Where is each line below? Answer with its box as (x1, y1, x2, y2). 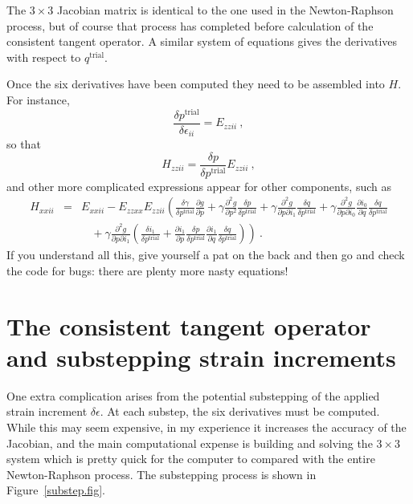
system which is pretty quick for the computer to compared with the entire (6, 450, 375, 467)
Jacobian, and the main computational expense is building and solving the (6, 434, 373, 451)
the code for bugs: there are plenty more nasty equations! (6, 262, 288, 278)
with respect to (6, 48, 81, 65)
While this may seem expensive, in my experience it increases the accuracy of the (6, 419, 407, 436)
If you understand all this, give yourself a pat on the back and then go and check (6, 246, 405, 263)
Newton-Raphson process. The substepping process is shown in (6, 465, 317, 482)
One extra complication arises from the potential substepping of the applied (6, 387, 380, 404)
